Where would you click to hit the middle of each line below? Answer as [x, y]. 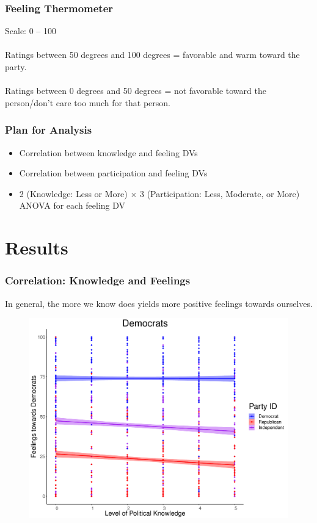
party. [16, 67]
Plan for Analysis [49, 130]
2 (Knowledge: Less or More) [73, 193]
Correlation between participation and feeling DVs [113, 173]
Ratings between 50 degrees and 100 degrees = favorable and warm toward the [152, 55]
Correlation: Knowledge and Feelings [98, 280]
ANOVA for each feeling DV [72, 205]
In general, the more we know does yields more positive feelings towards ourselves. [159, 303]
